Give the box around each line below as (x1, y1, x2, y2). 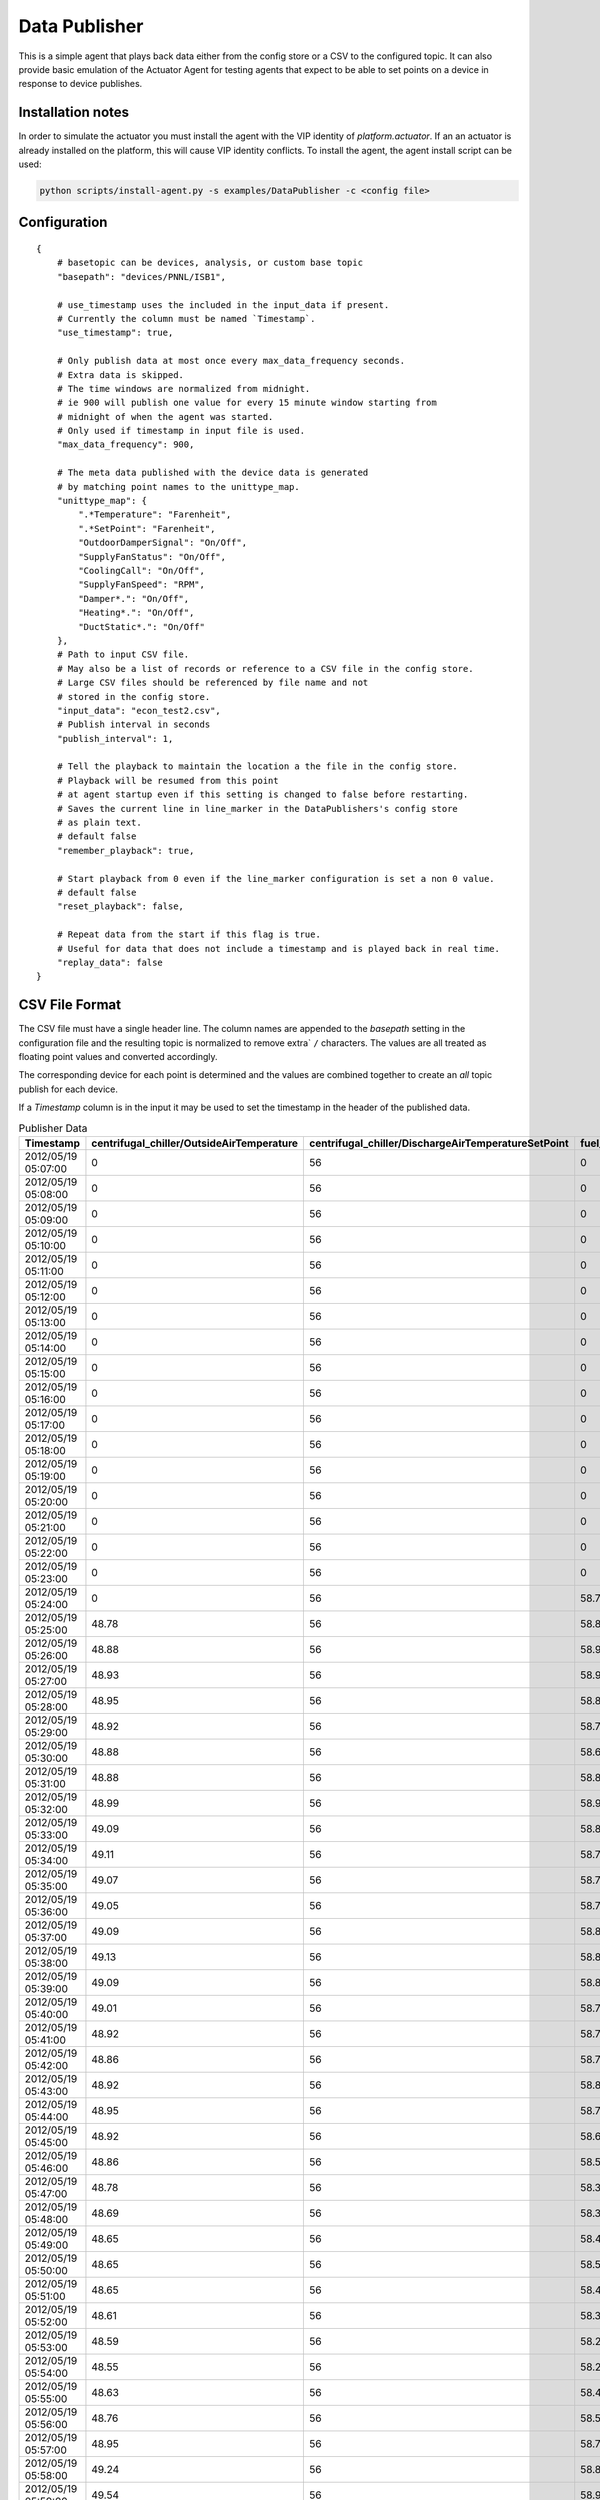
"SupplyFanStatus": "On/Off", (78, 551, 227, 562)
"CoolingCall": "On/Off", (78, 565, 205, 576)
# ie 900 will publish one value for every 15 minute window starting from (56, 397, 437, 409)
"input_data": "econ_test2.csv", (56, 705, 222, 716)
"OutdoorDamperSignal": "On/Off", (78, 537, 248, 549)
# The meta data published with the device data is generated (56, 467, 369, 479)
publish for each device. (18, 1083, 119, 1095)
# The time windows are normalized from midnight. (56, 383, 311, 394)
